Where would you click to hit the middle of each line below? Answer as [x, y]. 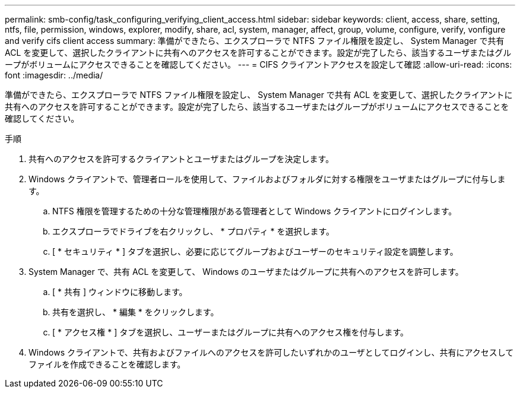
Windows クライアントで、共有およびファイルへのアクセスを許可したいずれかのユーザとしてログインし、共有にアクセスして [271, 352]
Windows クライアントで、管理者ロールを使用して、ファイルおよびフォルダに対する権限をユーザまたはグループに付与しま [267, 179]
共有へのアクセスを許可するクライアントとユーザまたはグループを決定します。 [181, 159]
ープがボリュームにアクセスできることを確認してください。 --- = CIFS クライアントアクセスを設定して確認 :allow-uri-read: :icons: [259, 64]
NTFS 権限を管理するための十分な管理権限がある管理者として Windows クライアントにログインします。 [255, 211]
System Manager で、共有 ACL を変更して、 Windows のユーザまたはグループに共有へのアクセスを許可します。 [246, 272]
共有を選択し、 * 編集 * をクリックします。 [136, 312]
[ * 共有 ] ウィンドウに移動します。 [120, 292]
